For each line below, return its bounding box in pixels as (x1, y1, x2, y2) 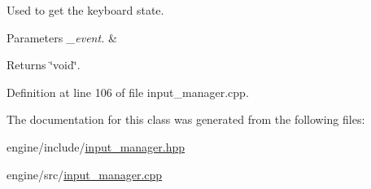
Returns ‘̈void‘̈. (7, 56, 81, 73)
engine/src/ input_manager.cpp (7, 165, 163, 182)
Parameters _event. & (7, 29, 117, 46)
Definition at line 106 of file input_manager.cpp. (7, 83, 249, 100)
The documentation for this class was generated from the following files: (7, 111, 365, 128)
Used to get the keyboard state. (7, 2, 164, 18)
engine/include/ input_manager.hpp (7, 138, 185, 155)
